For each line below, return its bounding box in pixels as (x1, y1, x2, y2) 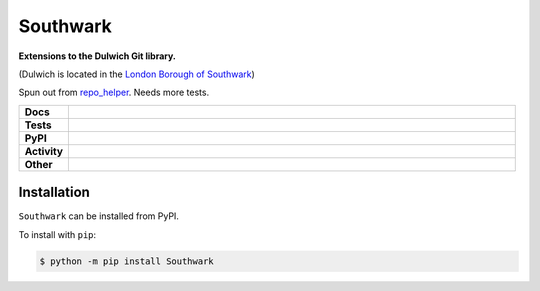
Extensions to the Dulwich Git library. (18, 50, 177, 62)
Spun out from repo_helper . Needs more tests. (18, 86, 210, 99)
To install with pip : (18, 228, 97, 240)
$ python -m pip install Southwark (39, 255, 214, 267)
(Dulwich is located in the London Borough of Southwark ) (18, 68, 255, 80)
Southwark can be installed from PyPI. (18, 210, 180, 222)
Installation (18, 184, 90, 201)
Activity (24, 144, 64, 158)
